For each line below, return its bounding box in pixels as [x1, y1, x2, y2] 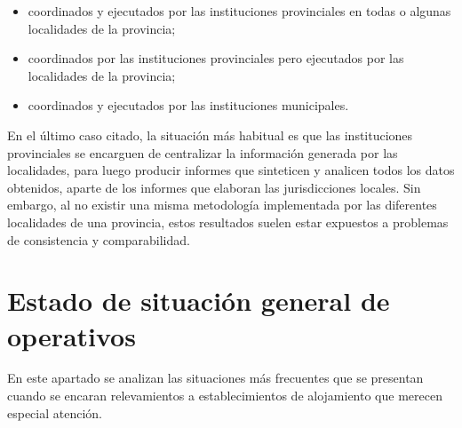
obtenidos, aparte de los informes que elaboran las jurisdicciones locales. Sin [7, 178, 421, 196]
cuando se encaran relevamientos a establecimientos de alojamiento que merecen [7, 386, 442, 405]
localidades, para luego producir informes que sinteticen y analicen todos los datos [7, 161, 455, 179]
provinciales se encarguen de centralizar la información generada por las [7, 143, 398, 162]
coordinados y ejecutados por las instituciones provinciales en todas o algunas [28, 2, 451, 20]
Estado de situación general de [7, 282, 390, 319]
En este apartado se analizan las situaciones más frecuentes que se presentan [7, 369, 424, 387]
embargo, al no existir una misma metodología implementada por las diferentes [7, 195, 437, 214]
